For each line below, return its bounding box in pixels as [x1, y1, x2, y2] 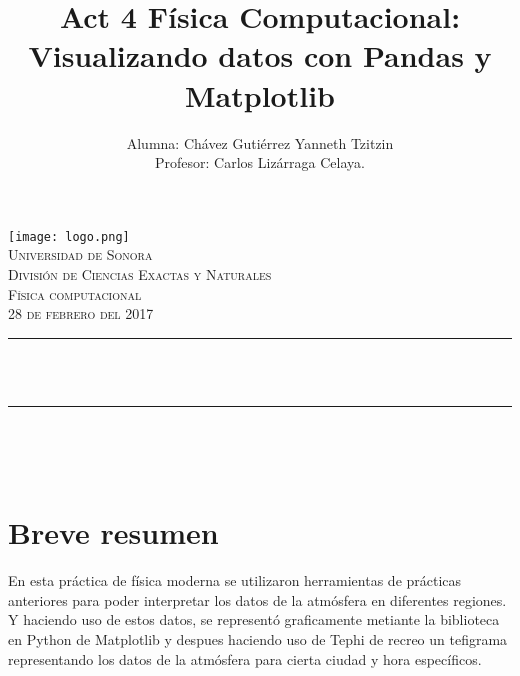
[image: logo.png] [8, 229, 130, 244]
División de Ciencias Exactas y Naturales [8, 263, 272, 284]
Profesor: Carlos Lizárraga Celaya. [155, 152, 365, 173]
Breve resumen [8, 512, 219, 553]
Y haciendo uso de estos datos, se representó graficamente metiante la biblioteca [8, 609, 500, 630]
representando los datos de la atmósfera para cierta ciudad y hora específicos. [8, 648, 482, 669]
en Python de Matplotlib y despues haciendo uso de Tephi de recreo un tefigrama [8, 629, 508, 649]
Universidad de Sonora [8, 244, 153, 265]
